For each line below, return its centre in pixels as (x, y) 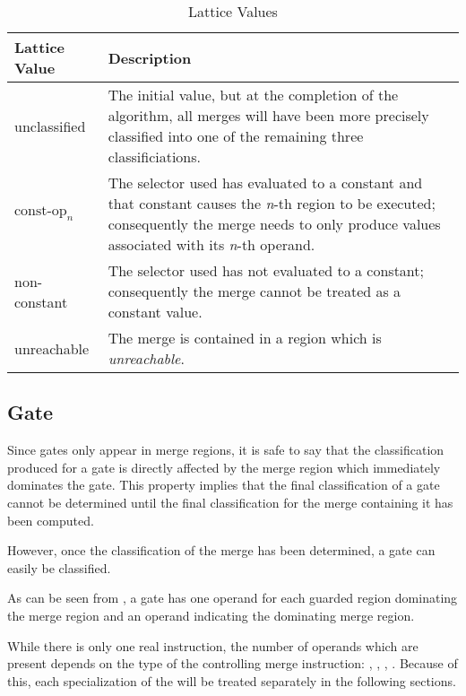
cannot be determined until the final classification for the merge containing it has (230, 502)
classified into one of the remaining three (236, 136)
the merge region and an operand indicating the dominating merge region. (211, 615)
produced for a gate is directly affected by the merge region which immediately (224, 467)
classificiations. (155, 157)
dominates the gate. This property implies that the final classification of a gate (224, 485)
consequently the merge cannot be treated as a (255, 291)
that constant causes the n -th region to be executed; (272, 203)
